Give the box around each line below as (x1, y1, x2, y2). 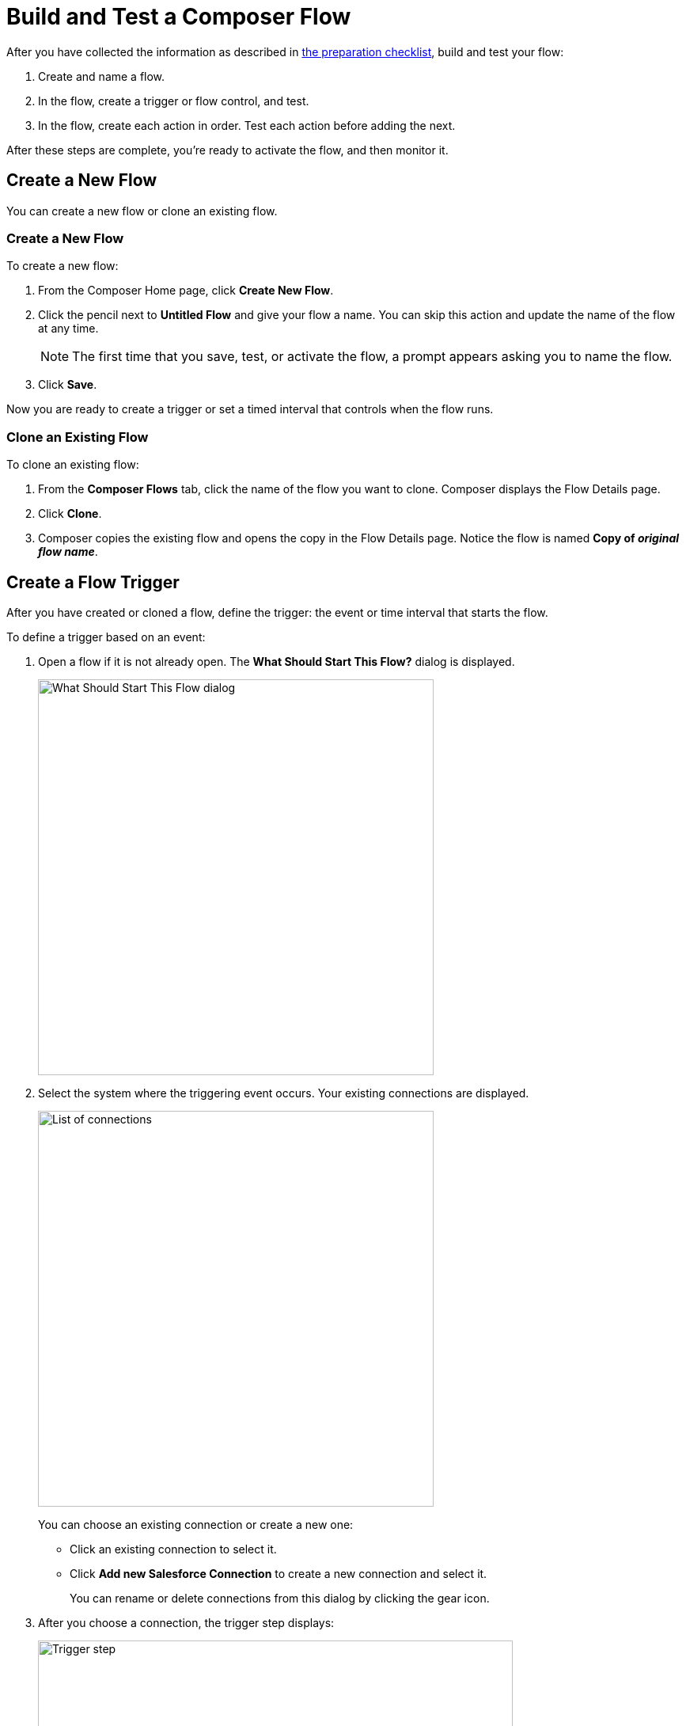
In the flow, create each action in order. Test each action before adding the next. (38, 118, 456, 132)
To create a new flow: (6, 259, 119, 273)
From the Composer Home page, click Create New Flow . (38, 283, 334, 298)
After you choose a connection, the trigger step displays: (38, 1615, 335, 1629)
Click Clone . (38, 507, 102, 521)
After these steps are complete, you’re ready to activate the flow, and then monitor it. (6, 143, 449, 157)
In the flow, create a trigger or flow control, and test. (38, 93, 309, 108)
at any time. (38, 321, 99, 336)
